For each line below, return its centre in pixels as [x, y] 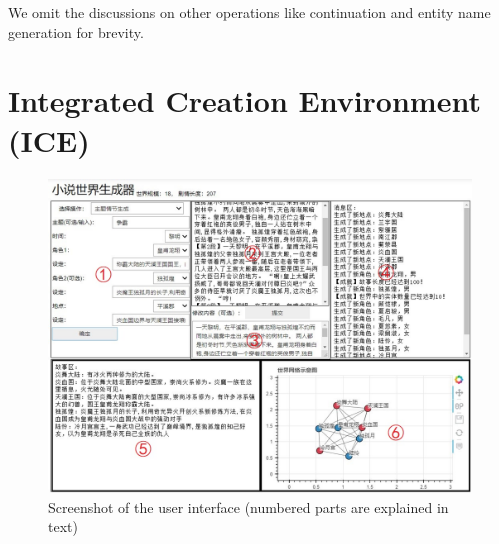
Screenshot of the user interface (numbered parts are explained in [248, 506]
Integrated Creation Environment [244, 100]
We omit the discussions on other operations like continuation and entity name [249, 12]
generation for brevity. [76, 31]
